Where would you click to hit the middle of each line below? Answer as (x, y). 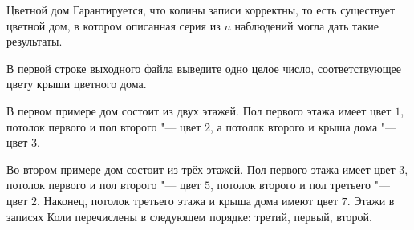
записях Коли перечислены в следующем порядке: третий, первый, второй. (189, 216)
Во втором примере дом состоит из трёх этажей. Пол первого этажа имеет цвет (201, 169)
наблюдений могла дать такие (307, 25)
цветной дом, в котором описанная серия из (114, 25)
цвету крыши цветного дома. (77, 84)
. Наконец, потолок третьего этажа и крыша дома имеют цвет (188, 200)
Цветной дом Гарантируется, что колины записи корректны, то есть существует (201, 10)
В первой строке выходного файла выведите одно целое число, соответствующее (204, 68)
